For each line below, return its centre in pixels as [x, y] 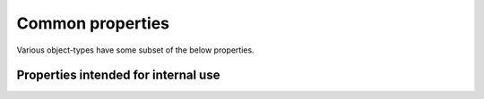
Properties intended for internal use [118, 75]
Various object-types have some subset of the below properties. [135, 50]
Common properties [93, 23]
